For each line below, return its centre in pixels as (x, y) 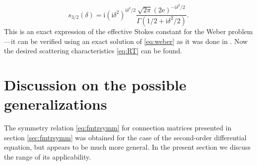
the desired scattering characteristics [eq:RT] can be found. (93, 51)
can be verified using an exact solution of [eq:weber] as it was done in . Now (133, 41)
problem (240, 31)
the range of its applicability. (47, 156)
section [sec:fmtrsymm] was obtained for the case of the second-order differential (125, 137)
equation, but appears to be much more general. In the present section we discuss (128, 147)
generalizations (56, 104)
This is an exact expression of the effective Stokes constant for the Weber (115, 31)
